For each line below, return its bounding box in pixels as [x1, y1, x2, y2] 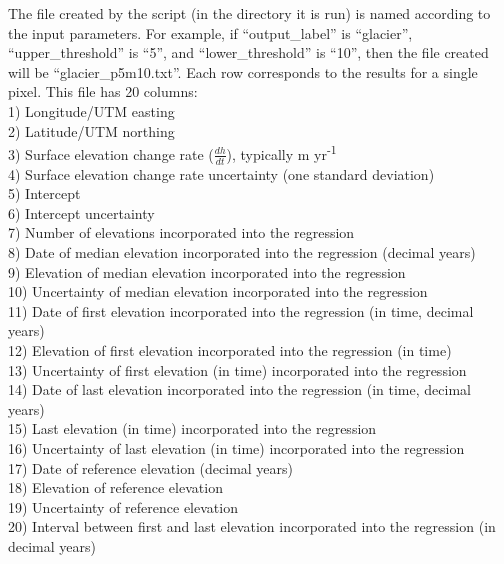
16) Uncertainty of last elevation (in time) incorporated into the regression [8, 437, 465, 458]
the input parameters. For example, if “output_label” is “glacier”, [8, 22, 413, 43]
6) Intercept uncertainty [8, 202, 155, 223]
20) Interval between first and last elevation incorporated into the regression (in [8, 516, 496, 537]
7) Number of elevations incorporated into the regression [8, 222, 355, 243]
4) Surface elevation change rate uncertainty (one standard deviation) [8, 163, 435, 184]
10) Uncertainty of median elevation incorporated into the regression [8, 281, 428, 302]
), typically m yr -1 [226, 141, 337, 164]
